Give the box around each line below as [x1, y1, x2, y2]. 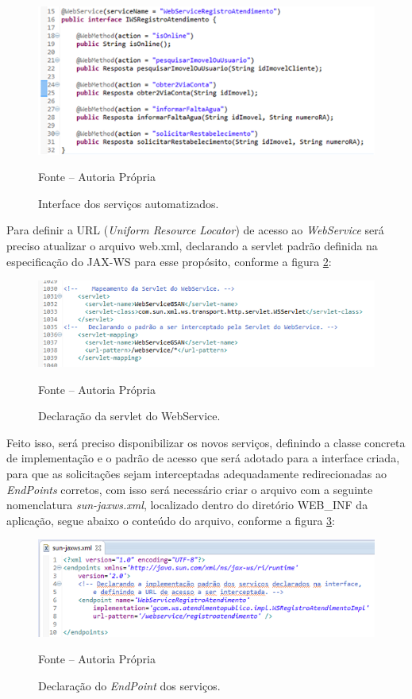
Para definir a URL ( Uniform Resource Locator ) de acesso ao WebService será [6, 222, 384, 238]
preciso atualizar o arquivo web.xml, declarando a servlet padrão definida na [6, 238, 378, 254]
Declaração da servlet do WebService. [38, 407, 221, 424]
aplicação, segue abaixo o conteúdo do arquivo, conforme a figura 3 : [6, 512, 335, 528]
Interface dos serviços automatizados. [38, 195, 219, 211]
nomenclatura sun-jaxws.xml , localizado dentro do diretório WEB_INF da [6, 496, 368, 513]
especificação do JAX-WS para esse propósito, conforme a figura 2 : [6, 253, 332, 269]
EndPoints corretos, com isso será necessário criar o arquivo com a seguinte [6, 481, 373, 497]
